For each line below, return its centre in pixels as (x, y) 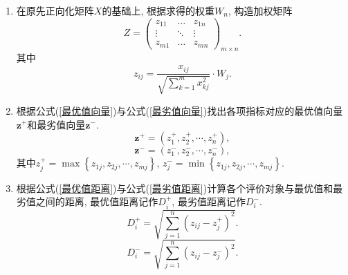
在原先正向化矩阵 (55, 10)
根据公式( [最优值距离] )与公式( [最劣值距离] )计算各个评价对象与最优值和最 (180, 188)
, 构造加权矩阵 (260, 10)
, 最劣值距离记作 (209, 201)
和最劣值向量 (56, 124)
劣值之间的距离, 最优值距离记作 (87, 201)
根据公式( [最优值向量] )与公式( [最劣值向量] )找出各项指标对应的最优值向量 (180, 110)
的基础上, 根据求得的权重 (158, 10)
